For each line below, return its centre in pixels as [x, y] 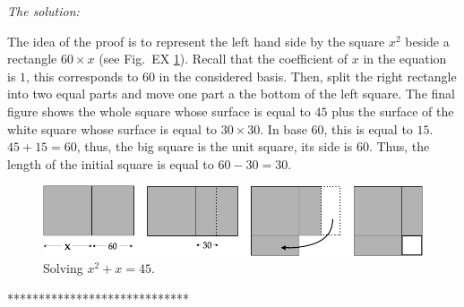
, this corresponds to [82, 76]
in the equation [405, 59]
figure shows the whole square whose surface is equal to [159, 111]
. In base [284, 128]
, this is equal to [368, 128]
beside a [427, 41]
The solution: [43, 11]
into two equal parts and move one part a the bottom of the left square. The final [231, 94]
